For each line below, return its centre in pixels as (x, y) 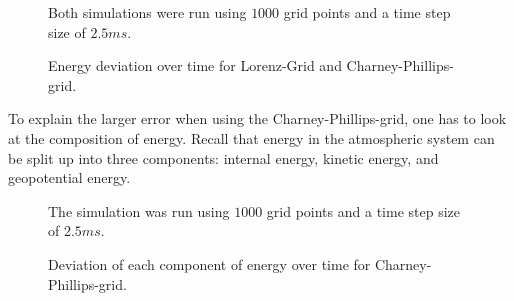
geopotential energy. (69, 177)
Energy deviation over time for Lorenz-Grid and (195, 65)
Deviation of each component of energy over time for (209, 263)
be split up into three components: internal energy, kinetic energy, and (223, 157)
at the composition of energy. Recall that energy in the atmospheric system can (251, 137)
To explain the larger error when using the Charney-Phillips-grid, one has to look (257, 118)
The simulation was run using (139, 210)
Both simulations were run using (147, 12)
